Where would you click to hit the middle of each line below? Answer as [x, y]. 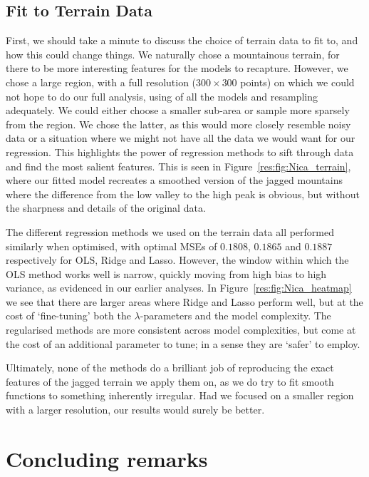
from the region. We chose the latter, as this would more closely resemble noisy [178, 124]
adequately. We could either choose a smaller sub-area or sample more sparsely [178, 110]
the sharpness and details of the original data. [106, 208]
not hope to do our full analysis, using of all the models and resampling [162, 96]
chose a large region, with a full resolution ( [101, 82]
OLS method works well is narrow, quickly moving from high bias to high [166, 273]
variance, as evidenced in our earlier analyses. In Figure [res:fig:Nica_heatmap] [179, 288]
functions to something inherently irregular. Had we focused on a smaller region [180, 395]
